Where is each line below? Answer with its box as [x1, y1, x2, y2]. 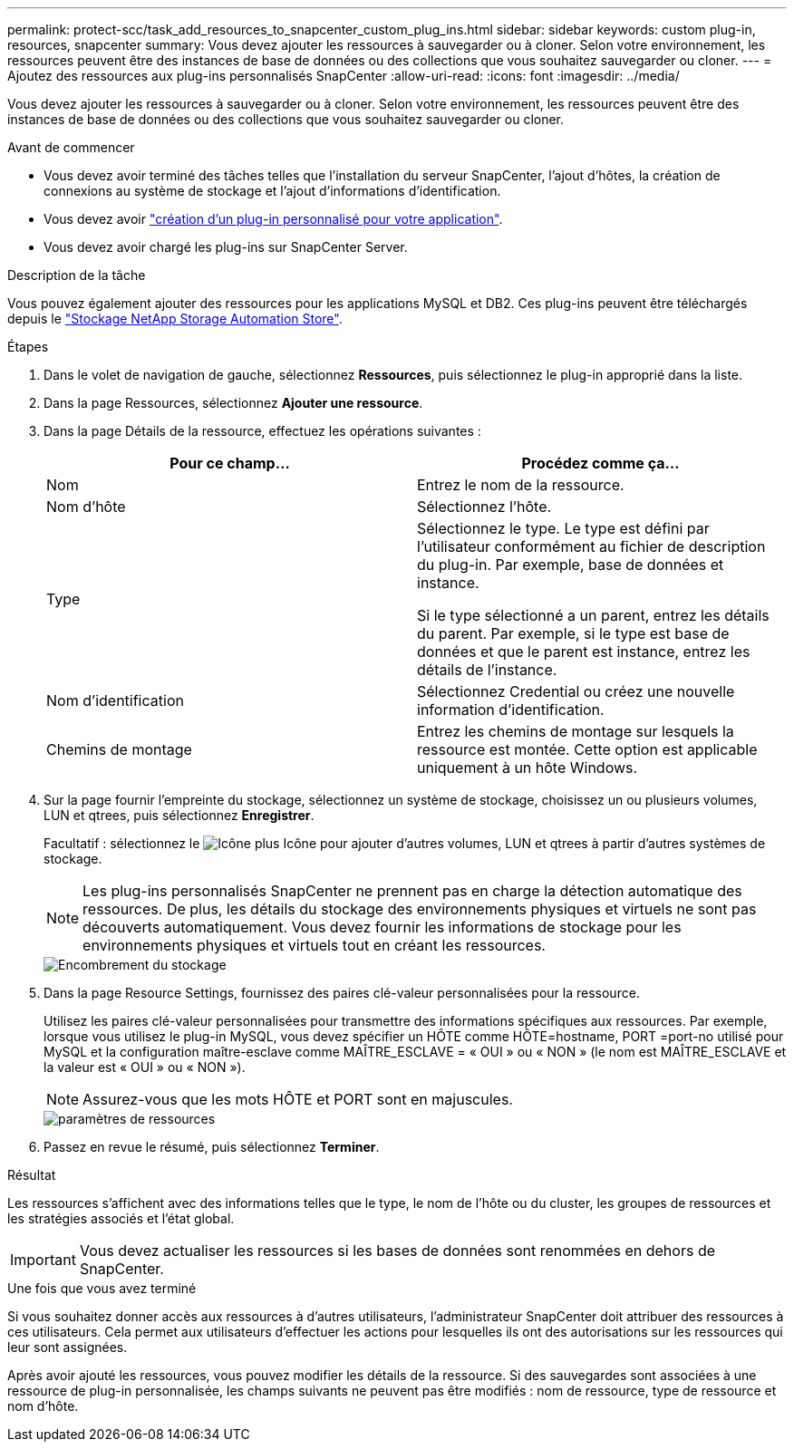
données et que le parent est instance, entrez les [417, 642, 750, 661]
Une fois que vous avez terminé [7, 1280, 197, 1296]
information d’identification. [417, 700, 605, 719]
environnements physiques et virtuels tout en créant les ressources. [82, 936, 546, 954]
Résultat [7, 1167, 56, 1183]
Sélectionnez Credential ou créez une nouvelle [417, 682, 735, 700]
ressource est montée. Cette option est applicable [417, 740, 758, 758]
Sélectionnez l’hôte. [417, 497, 552, 516]
